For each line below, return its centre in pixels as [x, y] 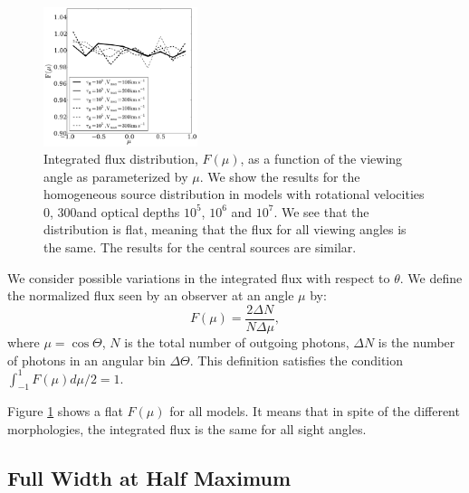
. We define [431, 277]
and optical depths [128, 211]
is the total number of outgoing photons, [237, 341]
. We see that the [321, 211]
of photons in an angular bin [86, 360]
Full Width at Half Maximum [149, 477]
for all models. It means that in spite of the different [315, 411]
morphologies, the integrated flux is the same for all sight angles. [187, 429]
